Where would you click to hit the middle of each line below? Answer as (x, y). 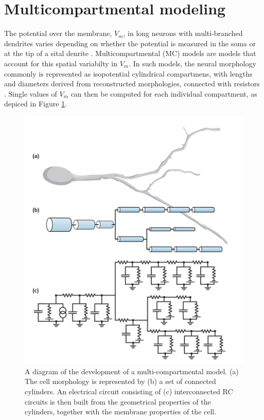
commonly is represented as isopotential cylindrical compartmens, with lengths (128, 73)
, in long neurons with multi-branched (183, 33)
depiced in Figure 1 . (36, 104)
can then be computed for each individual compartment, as (164, 93)
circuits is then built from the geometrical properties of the (118, 401)
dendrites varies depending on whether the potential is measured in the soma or (130, 43)
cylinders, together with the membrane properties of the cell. (121, 412)
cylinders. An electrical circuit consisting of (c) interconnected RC (129, 391)
